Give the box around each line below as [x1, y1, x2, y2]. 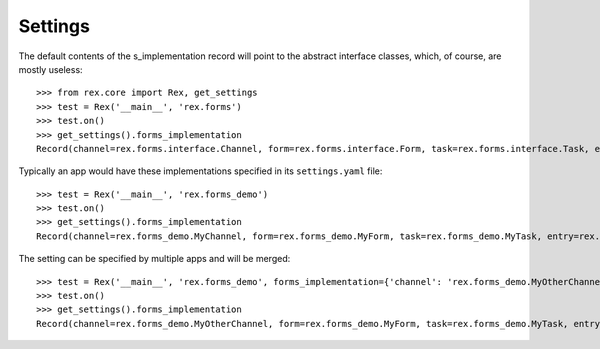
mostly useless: [18, 63, 84, 75]
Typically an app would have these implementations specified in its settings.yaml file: [18, 165, 383, 177]
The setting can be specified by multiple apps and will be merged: [18, 253, 291, 265]
